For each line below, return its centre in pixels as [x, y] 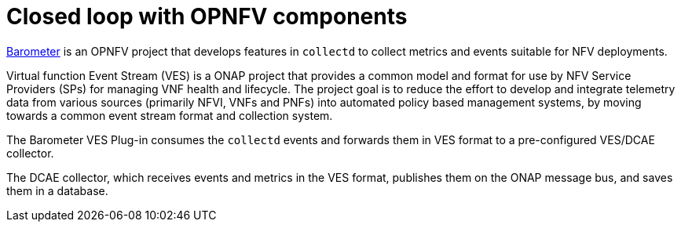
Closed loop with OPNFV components [207, 16]
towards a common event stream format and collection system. [170, 115]
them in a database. [57, 190]
